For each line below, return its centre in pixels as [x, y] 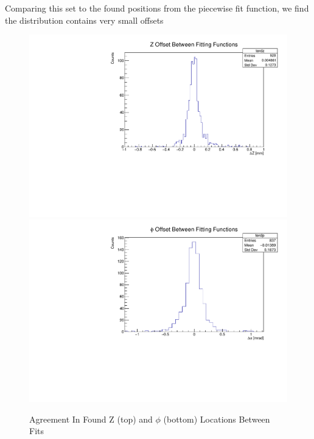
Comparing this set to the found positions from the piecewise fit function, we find [157, 8]
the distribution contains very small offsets [84, 20]
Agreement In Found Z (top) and [91, 419]
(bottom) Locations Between [217, 419]
